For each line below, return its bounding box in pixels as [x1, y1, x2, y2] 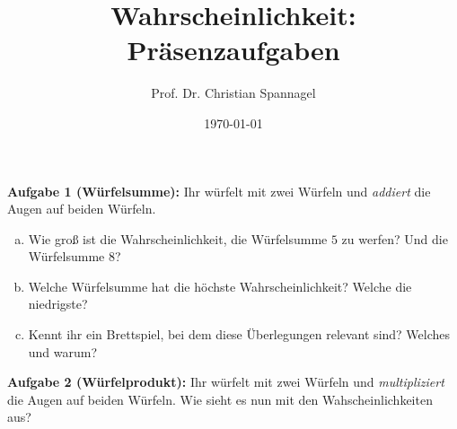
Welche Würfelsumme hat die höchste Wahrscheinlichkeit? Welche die [28, 276, 412, 295]
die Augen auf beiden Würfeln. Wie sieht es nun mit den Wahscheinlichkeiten [7, 390, 433, 408]
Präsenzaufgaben [127, 31, 340, 68]
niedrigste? [28, 294, 88, 313]
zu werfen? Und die [341, 229, 448, 248]
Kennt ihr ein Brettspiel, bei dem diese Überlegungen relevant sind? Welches [28, 325, 451, 344]
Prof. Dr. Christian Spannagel [151, 83, 316, 102]
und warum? [28, 342, 98, 361]
